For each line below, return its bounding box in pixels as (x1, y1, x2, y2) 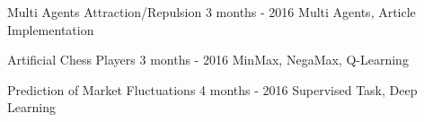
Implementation (7, 20, 94, 39)
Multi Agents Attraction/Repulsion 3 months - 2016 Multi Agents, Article (7, 3, 416, 21)
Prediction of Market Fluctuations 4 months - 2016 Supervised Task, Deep (7, 80, 418, 99)
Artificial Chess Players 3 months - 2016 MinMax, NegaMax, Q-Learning (7, 50, 409, 69)
